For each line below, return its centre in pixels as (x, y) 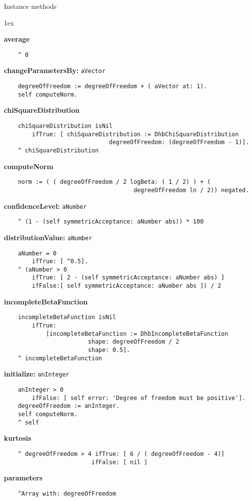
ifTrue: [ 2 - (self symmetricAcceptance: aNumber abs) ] (128, 278)
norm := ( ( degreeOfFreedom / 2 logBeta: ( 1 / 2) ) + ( (114, 182)
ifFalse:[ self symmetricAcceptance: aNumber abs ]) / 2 (126, 286)
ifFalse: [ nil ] (119, 462)
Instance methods (30, 6)
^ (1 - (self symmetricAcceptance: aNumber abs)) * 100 (111, 222)
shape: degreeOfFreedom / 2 (133, 342)
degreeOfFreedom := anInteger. (69, 406)
